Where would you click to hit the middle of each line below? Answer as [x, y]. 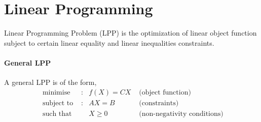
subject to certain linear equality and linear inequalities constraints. [109, 42]
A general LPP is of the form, [50, 82]
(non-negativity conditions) [181, 114]
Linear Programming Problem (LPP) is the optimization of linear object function [130, 33]
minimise [56, 92]
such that [57, 114]
